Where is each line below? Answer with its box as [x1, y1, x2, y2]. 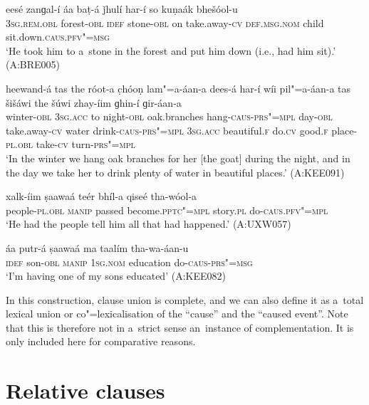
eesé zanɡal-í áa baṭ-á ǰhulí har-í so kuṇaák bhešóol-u [6, 1, 238, 16]
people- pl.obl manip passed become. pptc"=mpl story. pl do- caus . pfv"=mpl [6, 202, 328, 217]
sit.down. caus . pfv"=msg [6, 29, 110, 44]
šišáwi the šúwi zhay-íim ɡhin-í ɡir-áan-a [6, 95, 182, 110]
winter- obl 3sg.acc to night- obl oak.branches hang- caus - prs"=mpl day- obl [6, 109, 333, 124]
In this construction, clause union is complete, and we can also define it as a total [6, 292, 364, 307]
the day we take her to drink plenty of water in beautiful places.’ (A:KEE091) [6, 164, 345, 179]
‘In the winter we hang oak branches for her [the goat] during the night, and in [6, 150, 350, 165]
